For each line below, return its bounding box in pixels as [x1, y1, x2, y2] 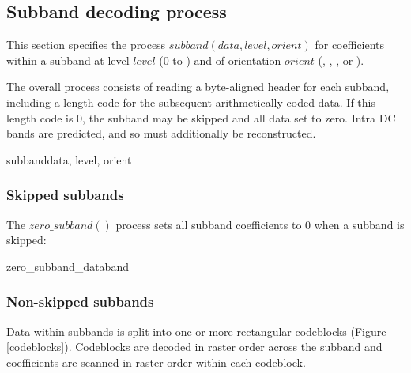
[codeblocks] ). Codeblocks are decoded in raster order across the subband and [6, 338, 383, 355]
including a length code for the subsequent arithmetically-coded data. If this [6, 93, 376, 110]
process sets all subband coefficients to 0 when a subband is [115, 216, 405, 232]
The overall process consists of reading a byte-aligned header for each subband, [6, 78, 390, 95]
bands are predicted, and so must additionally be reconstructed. [6, 125, 316, 141]
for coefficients [315, 36, 385, 53]
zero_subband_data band [6, 258, 129, 274]
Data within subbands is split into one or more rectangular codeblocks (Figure [6, 322, 386, 339]
